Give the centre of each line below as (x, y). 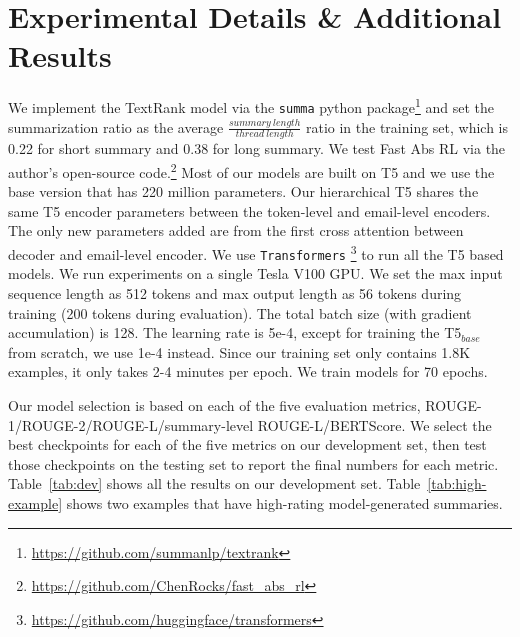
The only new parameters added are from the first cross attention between (236, 230)
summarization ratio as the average (116, 126)
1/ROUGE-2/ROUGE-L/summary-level (131, 424)
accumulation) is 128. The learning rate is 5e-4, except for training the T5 (235, 332)
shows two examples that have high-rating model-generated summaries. (284, 502)
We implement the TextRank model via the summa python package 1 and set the (251, 105)
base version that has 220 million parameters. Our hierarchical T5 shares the (243, 191)
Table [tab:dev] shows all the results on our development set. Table (214, 483)
